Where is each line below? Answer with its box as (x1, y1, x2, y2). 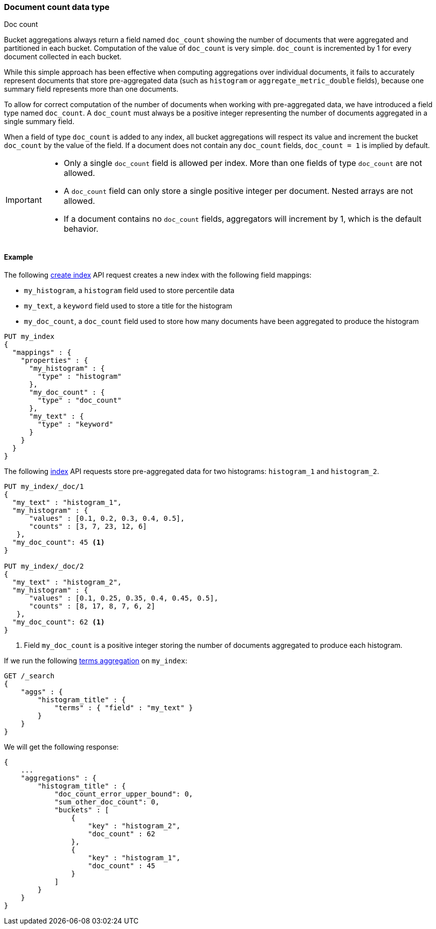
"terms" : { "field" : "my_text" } (54, 703, 193, 712)
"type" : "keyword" (37, 420, 114, 428)
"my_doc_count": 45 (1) (12, 538, 105, 546)
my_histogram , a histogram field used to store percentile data (24, 286, 235, 295)
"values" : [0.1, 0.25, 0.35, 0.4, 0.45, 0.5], (29, 594, 218, 602)
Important (5, 195, 42, 205)
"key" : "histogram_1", (88, 853, 181, 862)
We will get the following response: (4, 742, 119, 751)
